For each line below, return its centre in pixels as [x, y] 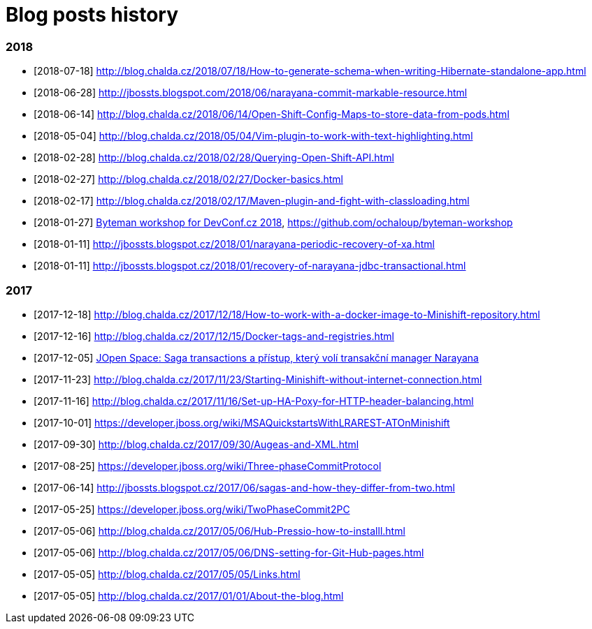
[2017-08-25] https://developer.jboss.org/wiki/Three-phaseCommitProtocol [208, 466]
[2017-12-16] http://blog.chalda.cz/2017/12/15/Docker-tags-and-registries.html [214, 336]
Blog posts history [92, 15]
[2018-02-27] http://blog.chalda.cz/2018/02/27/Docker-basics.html [188, 179]
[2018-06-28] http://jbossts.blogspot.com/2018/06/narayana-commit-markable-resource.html [251, 93]
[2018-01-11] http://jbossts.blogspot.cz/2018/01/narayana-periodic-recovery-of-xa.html [234, 244]
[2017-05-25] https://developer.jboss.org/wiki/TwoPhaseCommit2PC [192, 509]
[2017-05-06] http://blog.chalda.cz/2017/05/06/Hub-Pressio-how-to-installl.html [219, 531]
